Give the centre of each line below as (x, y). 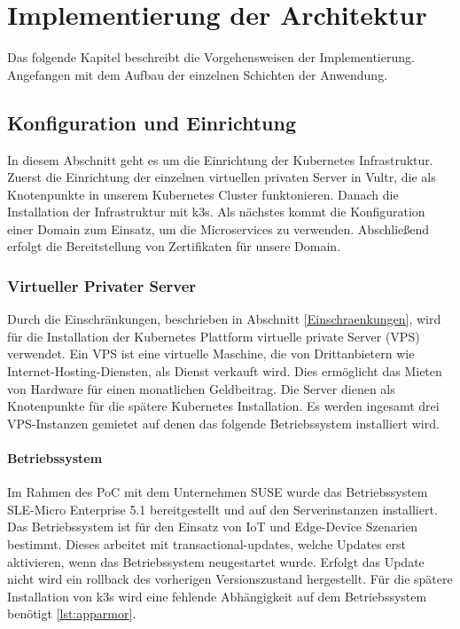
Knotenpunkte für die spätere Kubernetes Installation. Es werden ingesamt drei (223, 406)
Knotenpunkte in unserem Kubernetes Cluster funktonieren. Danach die (203, 194)
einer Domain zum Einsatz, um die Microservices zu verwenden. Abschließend (218, 228)
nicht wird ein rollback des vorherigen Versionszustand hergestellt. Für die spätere (230, 579)
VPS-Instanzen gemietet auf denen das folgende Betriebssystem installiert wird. (223, 423)
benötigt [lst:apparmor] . (72, 613)
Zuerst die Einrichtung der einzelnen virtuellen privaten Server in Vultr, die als (222, 177)
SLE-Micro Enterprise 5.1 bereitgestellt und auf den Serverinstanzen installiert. (222, 509)
